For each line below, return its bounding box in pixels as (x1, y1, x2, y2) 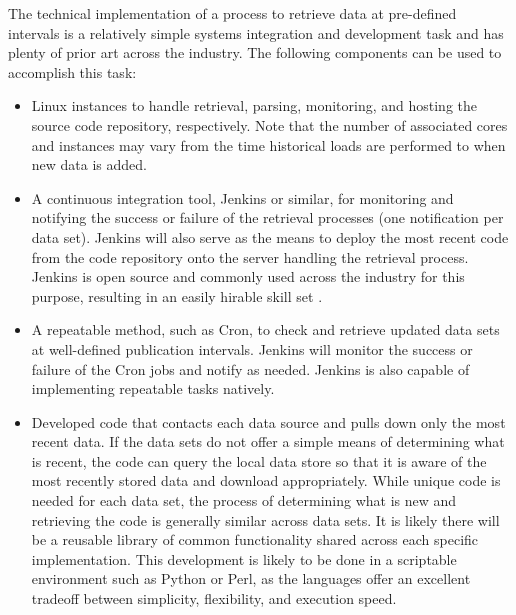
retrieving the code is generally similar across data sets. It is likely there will (31, 509, 500, 530)
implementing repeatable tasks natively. (31, 378, 275, 399)
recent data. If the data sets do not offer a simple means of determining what (31, 431, 505, 452)
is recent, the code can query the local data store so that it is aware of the (31, 450, 487, 471)
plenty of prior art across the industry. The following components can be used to (8, 42, 502, 63)
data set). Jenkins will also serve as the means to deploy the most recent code (31, 226, 509, 247)
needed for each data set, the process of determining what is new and (31, 490, 457, 511)
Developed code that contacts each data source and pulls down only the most (31, 411, 506, 432)
